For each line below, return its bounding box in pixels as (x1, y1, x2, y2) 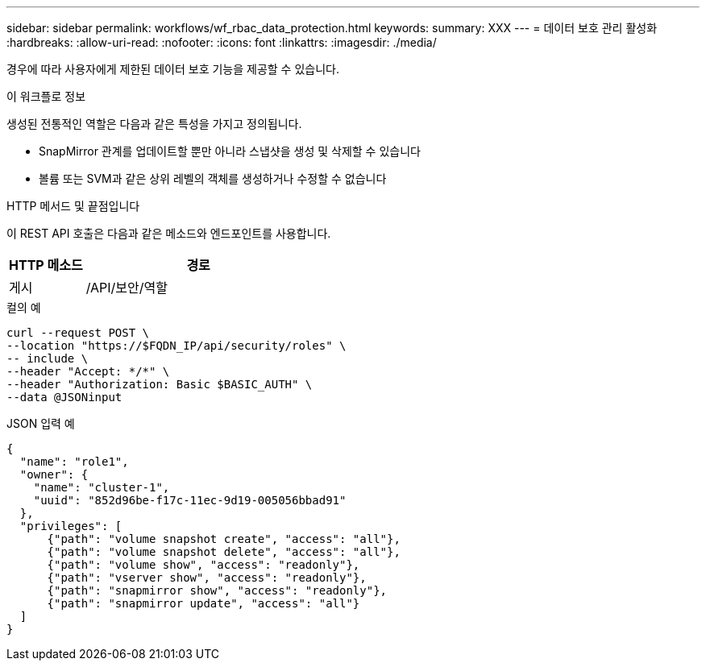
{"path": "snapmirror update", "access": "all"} (47, 597, 360, 610)
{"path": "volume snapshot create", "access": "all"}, (47, 532, 401, 545)
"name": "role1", (19, 455, 129, 468)
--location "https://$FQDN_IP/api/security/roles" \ (6, 339, 347, 352)
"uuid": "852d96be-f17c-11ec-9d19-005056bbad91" (33, 494, 347, 507)
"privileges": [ (19, 520, 123, 532)
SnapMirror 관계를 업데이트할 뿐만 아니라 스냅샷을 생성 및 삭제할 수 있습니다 (39, 144, 421, 158)
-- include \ (6, 352, 89, 365)
